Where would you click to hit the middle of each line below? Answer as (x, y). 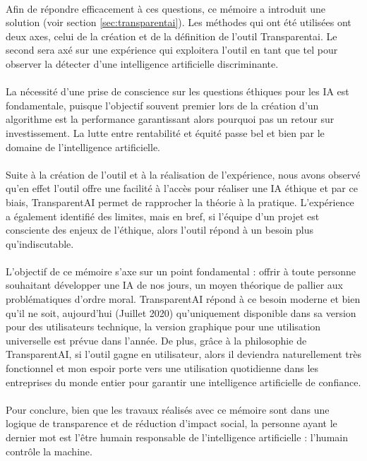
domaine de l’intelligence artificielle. (83, 146)
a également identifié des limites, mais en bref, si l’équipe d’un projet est (163, 216)
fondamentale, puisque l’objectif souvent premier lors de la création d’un (162, 105)
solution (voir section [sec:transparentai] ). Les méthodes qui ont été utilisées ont (179, 22)
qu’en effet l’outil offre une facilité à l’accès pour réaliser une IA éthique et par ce (182, 188)
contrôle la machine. (49, 451)
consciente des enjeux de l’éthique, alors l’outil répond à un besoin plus (160, 230)
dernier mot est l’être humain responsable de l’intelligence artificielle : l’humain (177, 437)
